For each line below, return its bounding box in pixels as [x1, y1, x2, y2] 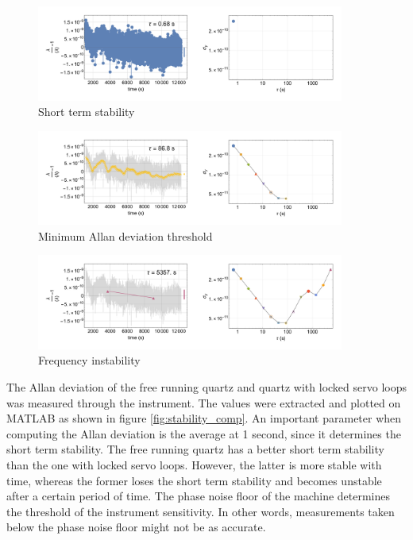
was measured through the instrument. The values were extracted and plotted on [6, 394, 401, 411]
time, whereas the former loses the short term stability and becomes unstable [6, 472, 382, 488]
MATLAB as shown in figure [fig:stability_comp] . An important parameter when [6, 410, 402, 426]
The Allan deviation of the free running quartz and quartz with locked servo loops [6, 379, 407, 395]
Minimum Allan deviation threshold [38, 227, 213, 244]
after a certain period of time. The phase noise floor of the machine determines [6, 488, 391, 504]
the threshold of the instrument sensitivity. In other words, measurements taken [6, 503, 395, 519]
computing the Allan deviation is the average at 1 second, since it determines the [6, 425, 401, 442]
